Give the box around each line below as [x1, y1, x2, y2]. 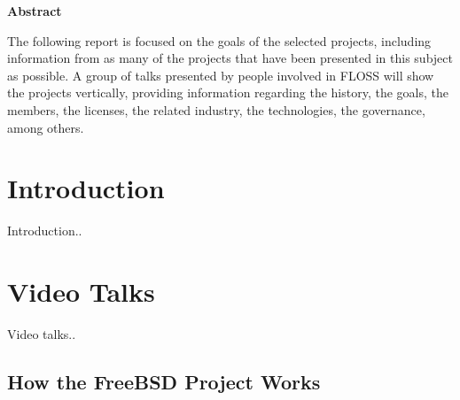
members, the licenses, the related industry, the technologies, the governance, [7, 100, 425, 119]
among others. [7, 118, 84, 136]
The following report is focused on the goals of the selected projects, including [7, 31, 432, 50]
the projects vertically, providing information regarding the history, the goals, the [7, 83, 448, 102]
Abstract [7, 2, 62, 19]
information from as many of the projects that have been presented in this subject [7, 49, 453, 67]
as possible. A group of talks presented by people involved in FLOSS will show [7, 65, 434, 84]
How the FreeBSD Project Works [7, 367, 321, 395]
